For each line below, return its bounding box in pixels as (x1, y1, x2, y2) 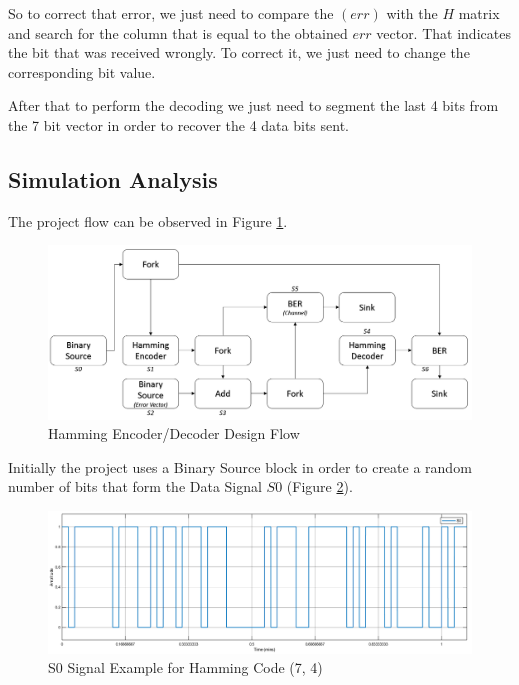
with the (386, 3, 438, 23)
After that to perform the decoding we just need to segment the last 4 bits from (8, 95, 499, 116)
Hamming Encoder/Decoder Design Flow (48, 423, 300, 444)
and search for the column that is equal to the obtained (8, 22, 348, 43)
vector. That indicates (376, 22, 511, 43)
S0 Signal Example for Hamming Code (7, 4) (48, 657, 323, 678)
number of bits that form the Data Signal (8, 476, 262, 497)
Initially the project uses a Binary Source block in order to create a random (8, 456, 472, 477)
